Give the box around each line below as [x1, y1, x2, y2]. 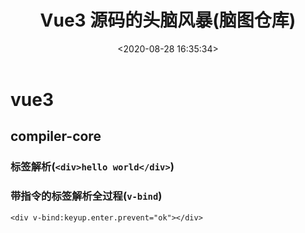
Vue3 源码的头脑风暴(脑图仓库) [39, 9, 297, 32]
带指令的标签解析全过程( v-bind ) [10, 189, 163, 203]
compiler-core [10, 128, 102, 145]
